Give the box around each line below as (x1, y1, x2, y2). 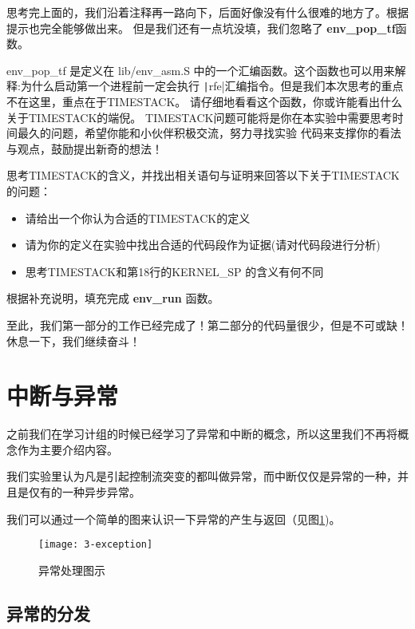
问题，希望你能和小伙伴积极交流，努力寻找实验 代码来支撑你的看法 (50, 125, 401, 141)
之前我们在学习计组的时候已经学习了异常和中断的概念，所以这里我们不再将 (6, 425, 397, 442)
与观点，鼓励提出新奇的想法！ (6, 140, 163, 156)
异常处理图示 (38, 561, 105, 578)
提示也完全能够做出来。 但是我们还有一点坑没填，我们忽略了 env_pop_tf (6, 19, 396, 36)
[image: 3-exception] (38, 539, 153, 551)
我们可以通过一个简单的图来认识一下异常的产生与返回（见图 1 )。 (6, 510, 341, 527)
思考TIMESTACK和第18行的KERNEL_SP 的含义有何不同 (25, 263, 324, 279)
